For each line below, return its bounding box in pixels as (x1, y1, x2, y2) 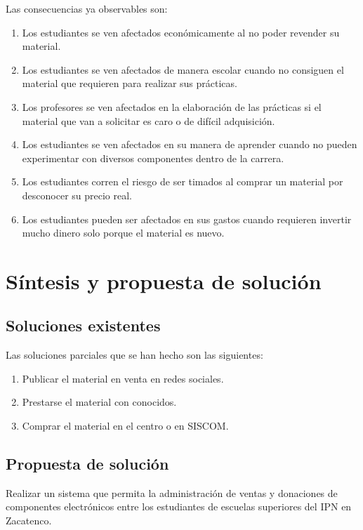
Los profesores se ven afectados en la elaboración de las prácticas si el (22, 99, 322, 114)
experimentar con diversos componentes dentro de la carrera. (22, 150, 284, 165)
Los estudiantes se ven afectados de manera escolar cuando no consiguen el (22, 62, 344, 77)
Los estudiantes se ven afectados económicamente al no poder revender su (22, 25, 340, 39)
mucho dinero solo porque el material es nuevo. (22, 225, 225, 240)
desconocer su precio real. (22, 187, 132, 202)
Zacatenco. (6, 513, 52, 528)
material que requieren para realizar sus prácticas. (22, 76, 237, 91)
